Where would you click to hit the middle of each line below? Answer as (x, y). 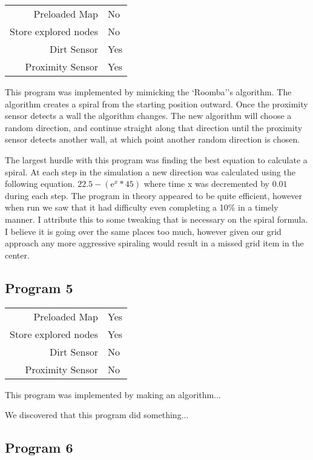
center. (17, 255)
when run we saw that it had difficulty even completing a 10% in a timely (142, 207)
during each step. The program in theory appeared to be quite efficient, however (154, 195)
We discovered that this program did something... (97, 415)
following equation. (40, 184)
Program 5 (39, 287)
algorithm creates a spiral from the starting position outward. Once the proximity (156, 103)
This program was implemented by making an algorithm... (113, 394)
